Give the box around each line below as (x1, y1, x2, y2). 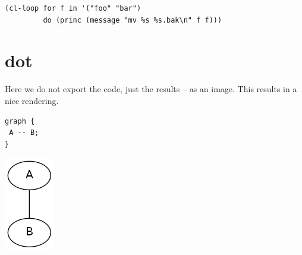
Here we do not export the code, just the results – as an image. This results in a (5, 83, 297, 95)
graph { (5, 117, 35, 125)
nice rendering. (5, 94, 59, 106)
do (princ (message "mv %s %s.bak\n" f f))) (43, 15, 222, 24)
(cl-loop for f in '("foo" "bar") (5, 4, 141, 12)
